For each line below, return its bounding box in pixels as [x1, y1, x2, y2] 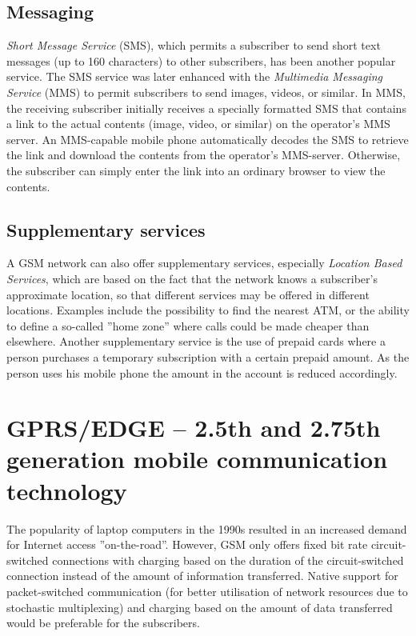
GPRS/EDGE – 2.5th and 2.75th [6, 411, 381, 444]
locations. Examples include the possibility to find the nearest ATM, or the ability [6, 302, 410, 318]
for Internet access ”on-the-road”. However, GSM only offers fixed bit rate [6, 536, 368, 553]
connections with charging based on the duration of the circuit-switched [52, 551, 404, 568]
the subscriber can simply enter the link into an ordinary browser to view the [6, 162, 386, 178]
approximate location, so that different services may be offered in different [6, 286, 370, 302]
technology [6, 474, 127, 506]
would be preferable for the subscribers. [6, 614, 200, 631]
